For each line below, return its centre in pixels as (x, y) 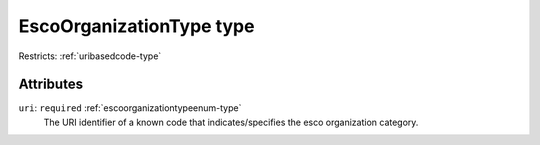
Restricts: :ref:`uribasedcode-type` (90, 56)
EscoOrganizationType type (136, 26)
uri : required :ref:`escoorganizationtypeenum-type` (130, 108)
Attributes (51, 84)
